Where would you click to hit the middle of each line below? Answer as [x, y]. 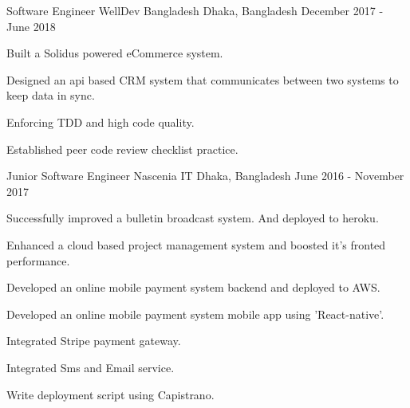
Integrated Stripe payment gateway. [94, 341]
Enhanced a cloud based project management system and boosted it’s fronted [196, 244]
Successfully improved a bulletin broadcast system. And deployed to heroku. [193, 218]
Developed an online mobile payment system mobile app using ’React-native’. [195, 314]
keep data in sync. [51, 95]
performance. [38, 260]
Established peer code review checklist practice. [122, 149]
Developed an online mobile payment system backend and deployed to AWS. [193, 287]
